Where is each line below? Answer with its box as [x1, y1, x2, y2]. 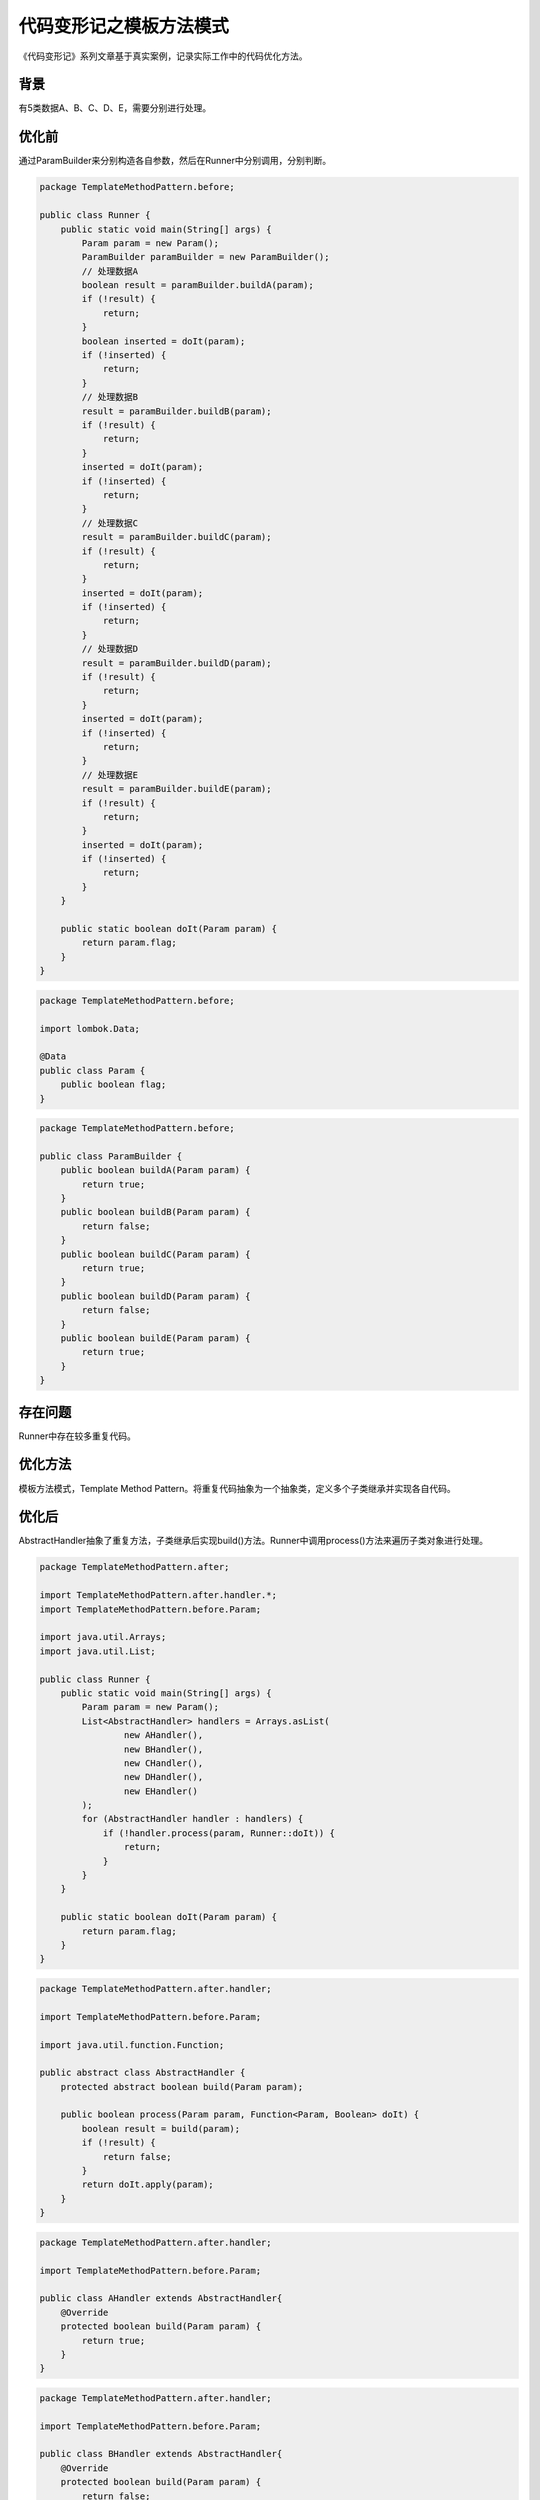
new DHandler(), [123, 1771, 204, 1783]
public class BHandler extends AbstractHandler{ [39, 2448, 283, 2460]
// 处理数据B [81, 391, 139, 403]
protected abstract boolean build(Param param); [60, 2081, 304, 2092]
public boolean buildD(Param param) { [60, 1290, 251, 1302]
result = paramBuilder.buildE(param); [81, 783, 272, 795]
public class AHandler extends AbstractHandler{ [39, 2293, 283, 2304]
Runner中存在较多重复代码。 [18, 1430, 137, 1442]
